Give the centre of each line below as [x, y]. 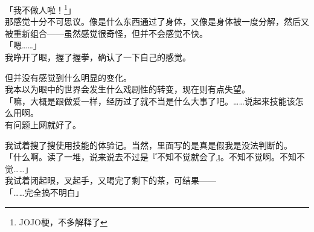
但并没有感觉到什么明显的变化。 [68, 77]
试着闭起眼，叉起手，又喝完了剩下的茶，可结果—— [114, 180]
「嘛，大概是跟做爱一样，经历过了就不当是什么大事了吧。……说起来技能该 [150, 101]
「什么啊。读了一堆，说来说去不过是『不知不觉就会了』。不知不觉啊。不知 [151, 157]
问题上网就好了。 [47, 124]
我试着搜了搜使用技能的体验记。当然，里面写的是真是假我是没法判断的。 [149, 145]
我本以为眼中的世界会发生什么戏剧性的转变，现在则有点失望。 [127, 89]
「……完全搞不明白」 [44, 192]
